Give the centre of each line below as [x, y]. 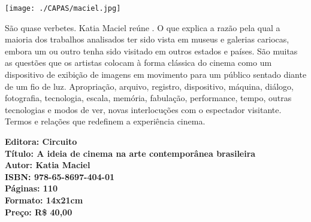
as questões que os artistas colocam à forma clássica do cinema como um [138, 63]
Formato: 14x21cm [44, 200]
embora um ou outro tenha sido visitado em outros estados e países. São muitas [151, 51]
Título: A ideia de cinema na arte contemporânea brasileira [130, 153]
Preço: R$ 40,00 [39, 212]
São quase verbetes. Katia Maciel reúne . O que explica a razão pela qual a [143, 27]
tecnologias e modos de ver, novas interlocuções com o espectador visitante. [143, 109]
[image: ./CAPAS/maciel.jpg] [63, 8]
